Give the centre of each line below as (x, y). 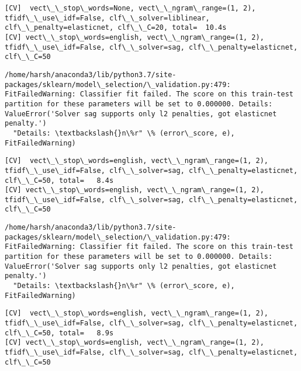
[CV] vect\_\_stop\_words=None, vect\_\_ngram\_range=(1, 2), (130, 8)
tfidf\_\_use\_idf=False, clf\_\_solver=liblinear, (107, 18)
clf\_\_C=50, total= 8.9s (59, 333)
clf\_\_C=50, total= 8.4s (59, 180)
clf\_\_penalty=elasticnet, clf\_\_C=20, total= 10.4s (116, 28)
